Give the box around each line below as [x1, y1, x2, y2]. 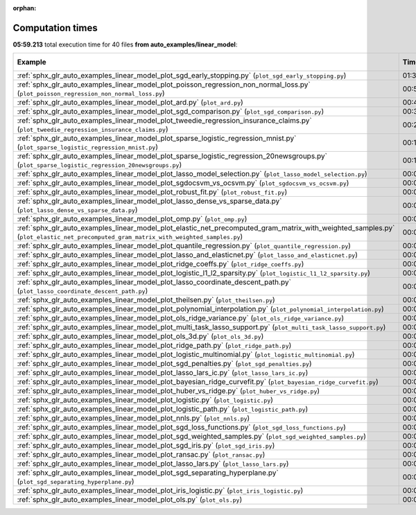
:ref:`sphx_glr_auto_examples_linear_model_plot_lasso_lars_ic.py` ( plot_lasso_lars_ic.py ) [17, 368, 309, 378]
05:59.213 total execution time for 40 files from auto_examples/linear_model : [12, 40, 238, 49]
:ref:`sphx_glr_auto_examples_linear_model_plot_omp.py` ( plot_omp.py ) [17, 214, 248, 224]
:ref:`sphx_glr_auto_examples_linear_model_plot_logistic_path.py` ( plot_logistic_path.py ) [17, 404, 309, 414]
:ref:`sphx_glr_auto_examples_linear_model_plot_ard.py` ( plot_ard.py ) [17, 98, 244, 107]
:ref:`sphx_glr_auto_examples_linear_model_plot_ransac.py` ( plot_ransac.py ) [17, 450, 266, 460]
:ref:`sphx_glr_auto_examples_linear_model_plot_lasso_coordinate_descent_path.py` [17, 277, 291, 287]
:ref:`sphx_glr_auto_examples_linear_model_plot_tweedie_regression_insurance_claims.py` [17, 116, 312, 125]
